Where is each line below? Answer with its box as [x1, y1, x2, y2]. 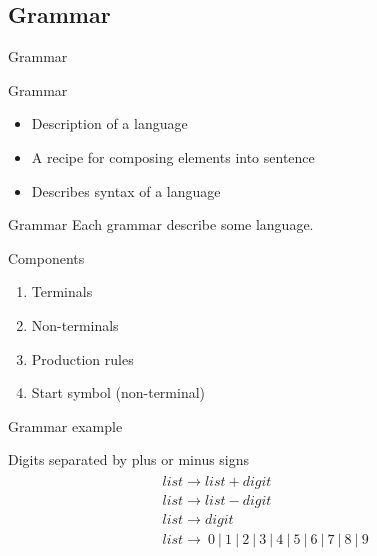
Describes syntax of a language [31, 180, 221, 201]
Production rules [31, 348, 134, 369]
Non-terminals [31, 314, 119, 335]
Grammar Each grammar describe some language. [8, 214, 314, 235]
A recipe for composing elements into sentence [31, 146, 315, 167]
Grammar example [8, 415, 123, 436]
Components [8, 247, 85, 268]
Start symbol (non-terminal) [31, 382, 206, 403]
